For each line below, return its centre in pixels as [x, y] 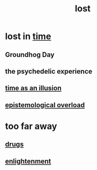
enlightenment [28, 161]
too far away [31, 126]
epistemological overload [45, 105]
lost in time [28, 36]
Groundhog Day [30, 55]
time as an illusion [33, 88]
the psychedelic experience [49, 71]
